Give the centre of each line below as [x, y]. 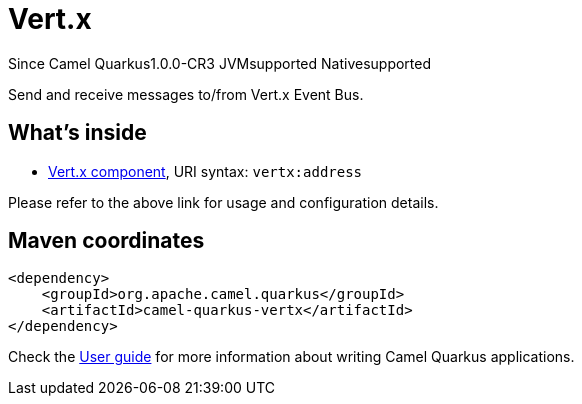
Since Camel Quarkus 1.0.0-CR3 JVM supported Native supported [220, 63]
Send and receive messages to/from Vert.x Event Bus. [186, 94]
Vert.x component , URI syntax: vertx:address [205, 171]
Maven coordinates [106, 241]
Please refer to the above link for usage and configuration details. [223, 202]
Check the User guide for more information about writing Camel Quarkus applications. [291, 357]
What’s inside [77, 133]
